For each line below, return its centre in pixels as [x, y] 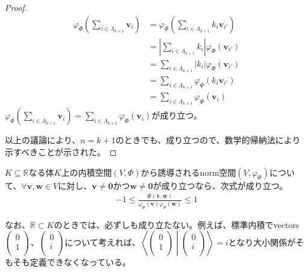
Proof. [16, 7]
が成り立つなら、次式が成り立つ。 [220, 185]
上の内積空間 [86, 172]
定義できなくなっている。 [80, 262]
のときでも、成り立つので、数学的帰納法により [208, 140]
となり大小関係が [262, 242]
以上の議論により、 [43, 140]
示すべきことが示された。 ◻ [61, 151]
